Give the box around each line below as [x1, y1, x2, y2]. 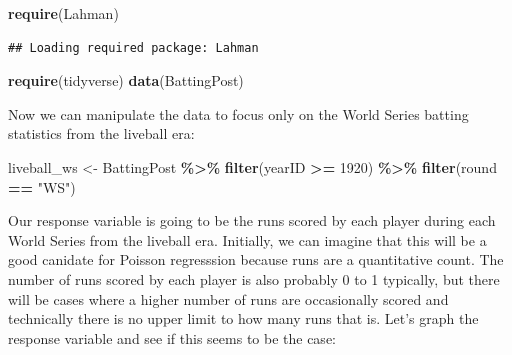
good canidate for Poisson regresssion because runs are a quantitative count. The [8, 249, 504, 270]
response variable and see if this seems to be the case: [8, 327, 336, 348]
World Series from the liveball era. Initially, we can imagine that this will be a [8, 229, 487, 250]
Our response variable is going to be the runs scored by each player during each [8, 210, 496, 231]
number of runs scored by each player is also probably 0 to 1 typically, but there [8, 268, 500, 289]
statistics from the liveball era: [8, 123, 195, 144]
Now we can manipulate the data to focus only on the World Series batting [8, 103, 469, 124]
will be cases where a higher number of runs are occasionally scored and [8, 288, 449, 309]
